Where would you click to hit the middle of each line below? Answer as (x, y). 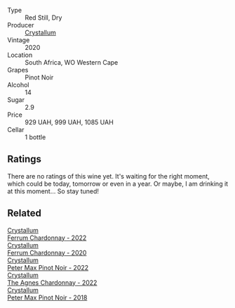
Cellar (16, 130)
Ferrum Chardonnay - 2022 (47, 238)
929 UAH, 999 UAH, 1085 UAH (69, 122)
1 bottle (35, 137)
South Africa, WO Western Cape (72, 62)
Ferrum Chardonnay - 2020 (47, 252)
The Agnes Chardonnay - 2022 (52, 282)
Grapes (18, 70)
